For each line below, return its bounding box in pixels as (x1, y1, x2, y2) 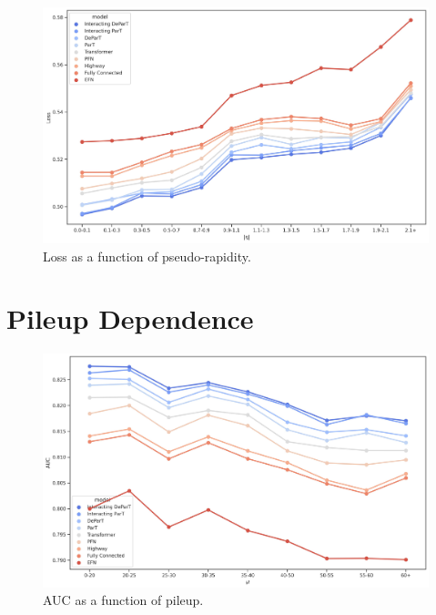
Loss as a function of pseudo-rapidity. (43, 246, 251, 265)
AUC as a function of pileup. (43, 590, 204, 610)
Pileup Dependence (6, 300, 254, 337)
